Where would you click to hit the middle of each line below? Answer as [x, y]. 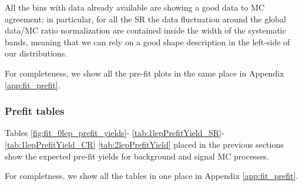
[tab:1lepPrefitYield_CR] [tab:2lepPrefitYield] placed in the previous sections [144, 144]
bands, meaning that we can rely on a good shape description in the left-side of [147, 41]
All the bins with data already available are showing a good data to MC [135, 7]
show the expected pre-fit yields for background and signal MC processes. [137, 156]
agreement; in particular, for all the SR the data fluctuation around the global [145, 19]
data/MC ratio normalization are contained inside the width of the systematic [145, 30]
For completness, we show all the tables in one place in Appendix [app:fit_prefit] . [152, 176]
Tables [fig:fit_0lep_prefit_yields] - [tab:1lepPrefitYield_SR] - [115, 133]
